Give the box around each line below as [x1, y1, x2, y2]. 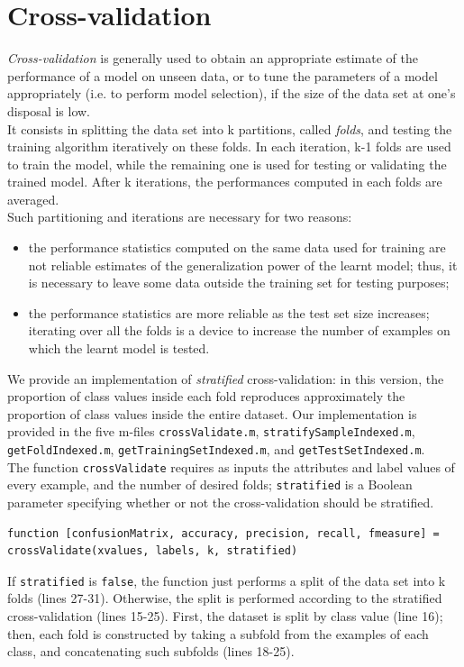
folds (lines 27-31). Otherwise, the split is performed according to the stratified [7, 589, 442, 608]
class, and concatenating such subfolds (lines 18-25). [7, 642, 295, 661]
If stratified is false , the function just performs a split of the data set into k [7, 571, 446, 589]
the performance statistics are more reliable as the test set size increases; [28, 303, 430, 322]
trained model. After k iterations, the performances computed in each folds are [7, 172, 442, 191]
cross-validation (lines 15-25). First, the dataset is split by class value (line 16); [7, 607, 443, 626]
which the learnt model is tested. [28, 339, 210, 358]
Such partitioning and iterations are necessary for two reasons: [7, 207, 352, 226]
